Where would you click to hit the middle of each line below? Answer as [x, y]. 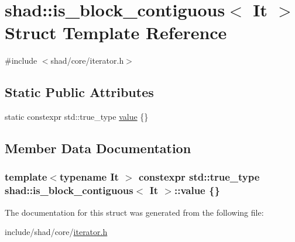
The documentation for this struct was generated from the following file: [134, 212]
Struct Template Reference [116, 32]
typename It [89, 177]
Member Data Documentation [98, 148]
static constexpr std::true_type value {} [77, 117]
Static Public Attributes [79, 92]
